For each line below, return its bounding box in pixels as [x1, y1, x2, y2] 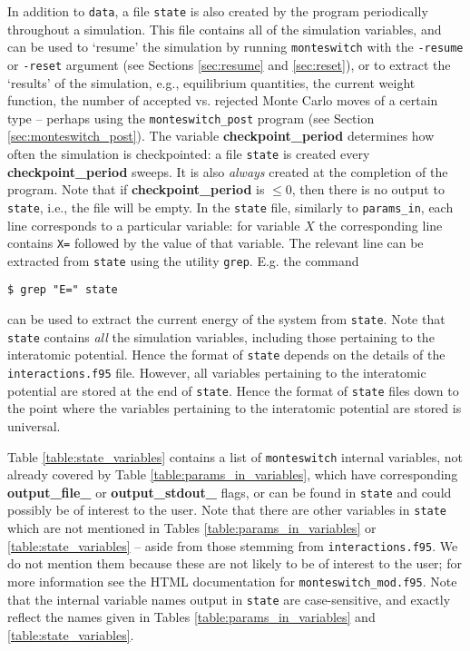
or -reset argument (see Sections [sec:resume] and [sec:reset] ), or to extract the [7, 54, 451, 74]
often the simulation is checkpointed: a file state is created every [7, 144, 370, 163]
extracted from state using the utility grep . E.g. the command [7, 251, 359, 270]
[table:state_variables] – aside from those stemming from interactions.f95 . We [7, 536, 458, 555]
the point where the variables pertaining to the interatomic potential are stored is [7, 399, 462, 418]
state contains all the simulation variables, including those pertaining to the [7, 327, 435, 346]
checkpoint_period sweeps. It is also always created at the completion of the [7, 162, 448, 181]
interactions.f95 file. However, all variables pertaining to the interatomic [7, 363, 426, 382]
